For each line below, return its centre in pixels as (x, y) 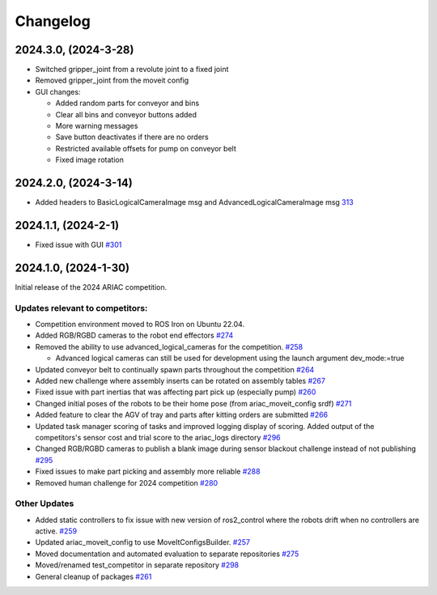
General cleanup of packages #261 (93, 576)
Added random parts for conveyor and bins (127, 103)
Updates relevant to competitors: (81, 308)
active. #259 (56, 531)
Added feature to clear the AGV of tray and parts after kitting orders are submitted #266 (182, 415)
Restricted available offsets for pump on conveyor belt (146, 148)
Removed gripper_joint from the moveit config (112, 80)
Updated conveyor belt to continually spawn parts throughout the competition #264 (175, 369)
